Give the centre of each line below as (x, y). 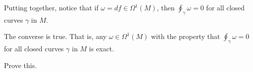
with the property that (186, 36)
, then (166, 7)
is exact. (101, 49)
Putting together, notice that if (51, 7)
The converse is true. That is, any (55, 36)
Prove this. (21, 65)
